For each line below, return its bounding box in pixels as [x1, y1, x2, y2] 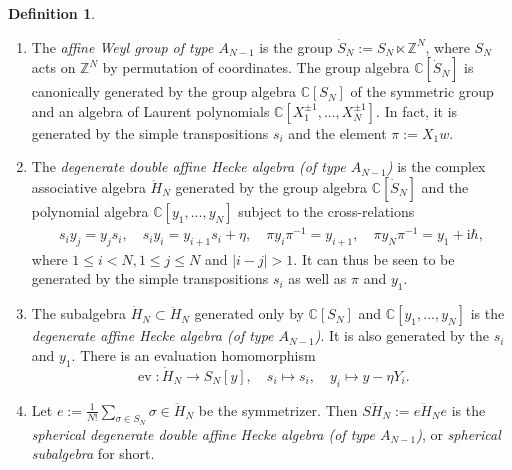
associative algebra [31, 176, 146, 197]
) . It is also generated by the [314, 325, 489, 346]
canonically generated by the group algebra [31, 81, 296, 102]
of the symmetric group [350, 81, 494, 102]
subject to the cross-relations [238, 200, 415, 221]
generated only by [194, 303, 304, 324]
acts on [31, 57, 76, 78]
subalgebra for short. [31, 443, 155, 464]
